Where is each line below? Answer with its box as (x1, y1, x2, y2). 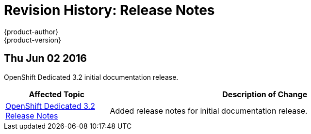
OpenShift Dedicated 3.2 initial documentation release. (4, 73, 179, 81)
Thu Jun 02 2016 (4, 52, 87, 65)
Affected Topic (29, 89, 85, 99)
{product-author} (4, 27, 59, 36)
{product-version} (4, 35, 62, 44)
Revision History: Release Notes (4, 2, 215, 18)
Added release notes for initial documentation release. (110, 105, 308, 116)
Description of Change (222, 89, 308, 99)
